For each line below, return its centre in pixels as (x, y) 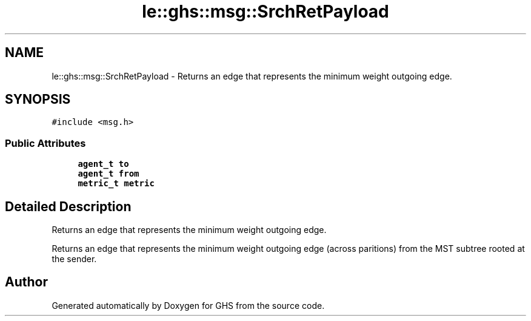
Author (26, 282)
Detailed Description (68, 206)
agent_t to (103, 164)
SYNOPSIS (38, 100)
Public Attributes (45, 143)
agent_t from (109, 174)
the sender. (74, 259)
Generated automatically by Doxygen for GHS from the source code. (188, 305)
